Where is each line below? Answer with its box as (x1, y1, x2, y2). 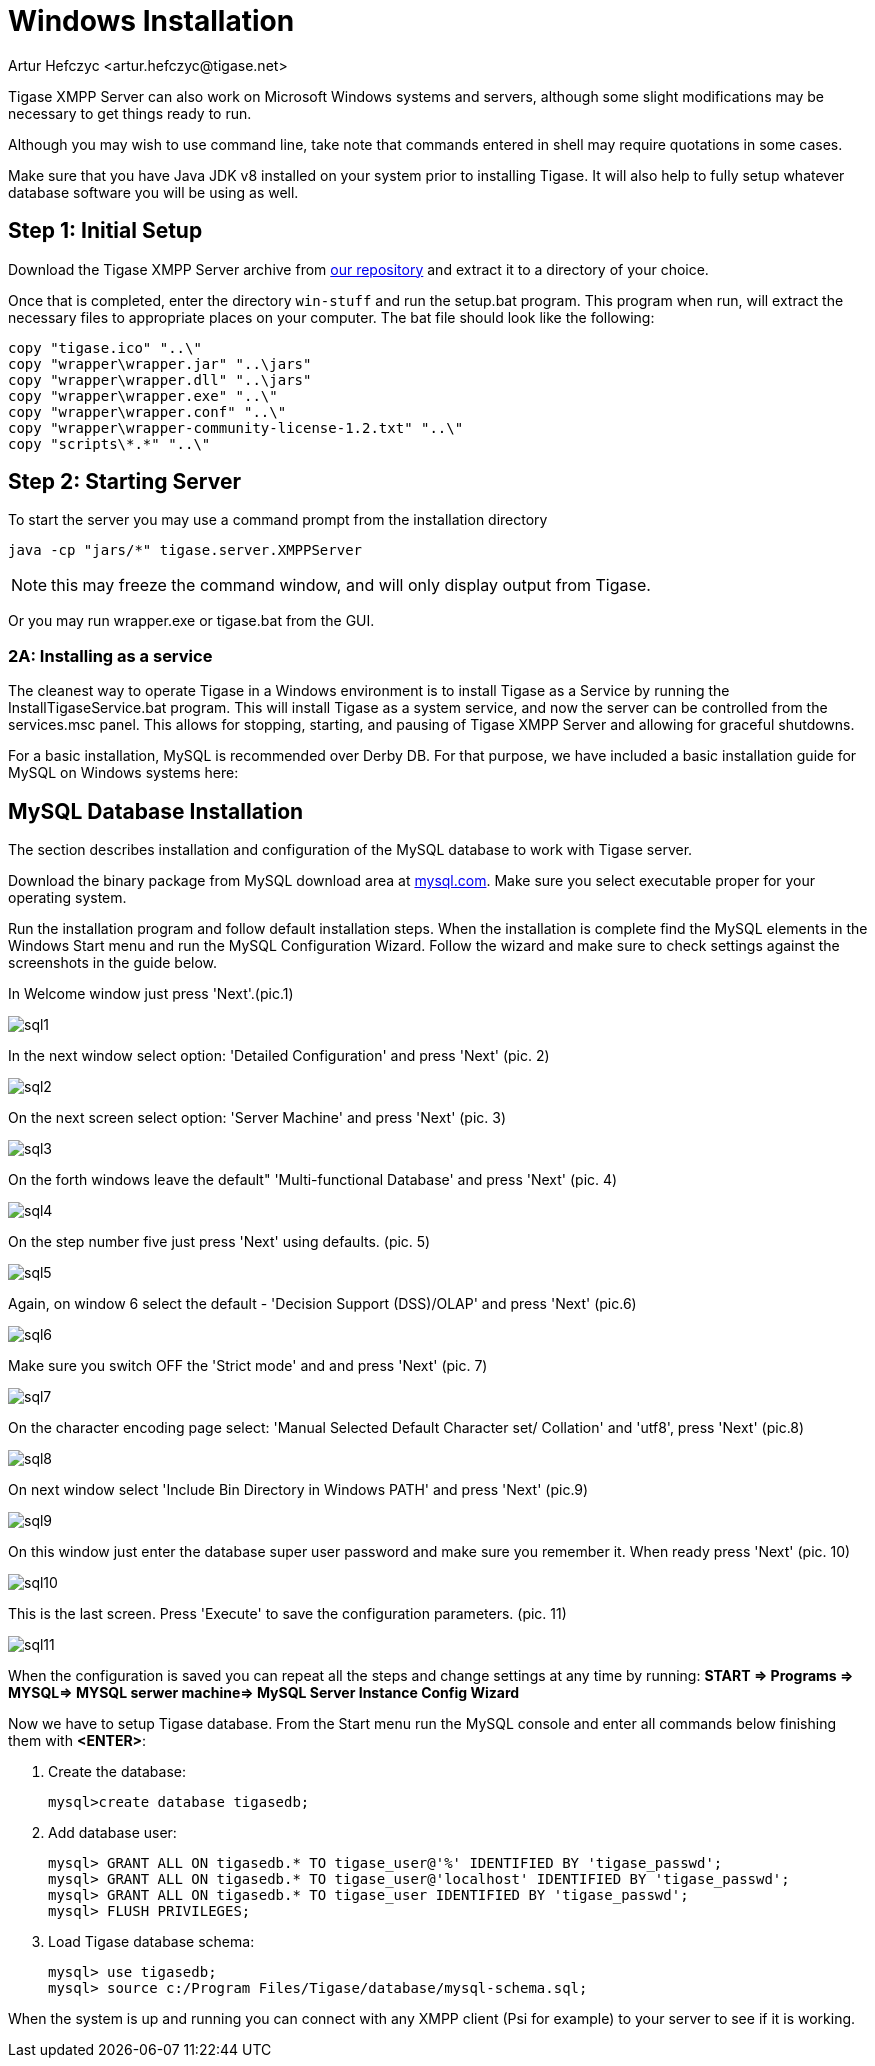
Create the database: (48, 1763, 187, 1781)
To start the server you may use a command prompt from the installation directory (8, 511, 548, 529)
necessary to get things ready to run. (8, 104, 252, 122)
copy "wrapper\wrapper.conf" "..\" (8, 403, 287, 420)
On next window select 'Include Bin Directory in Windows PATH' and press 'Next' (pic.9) (8, 1481, 589, 1499)
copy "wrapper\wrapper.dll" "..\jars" (8, 371, 312, 388)
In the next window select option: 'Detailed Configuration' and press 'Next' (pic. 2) (8, 1047, 550, 1065)
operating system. (8, 889, 127, 907)
